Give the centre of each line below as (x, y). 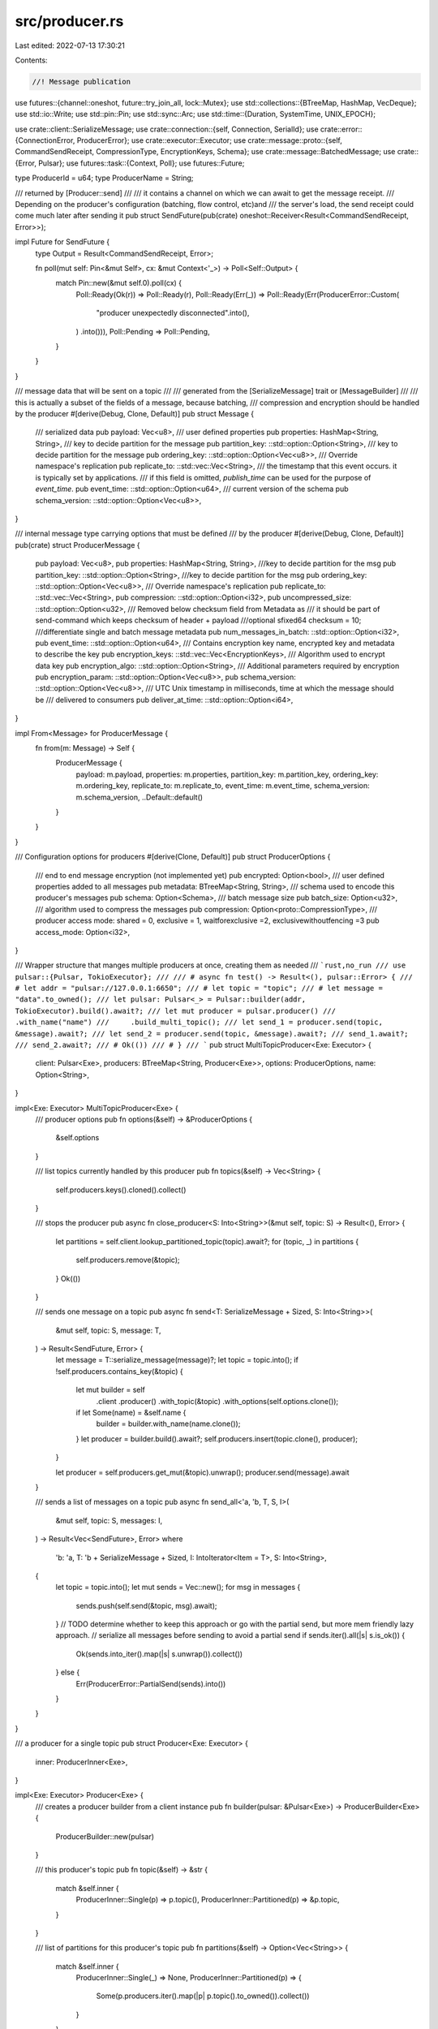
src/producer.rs (69, 21)
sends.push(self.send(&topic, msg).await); (146, 1605)
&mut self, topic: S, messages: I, (109, 1520)
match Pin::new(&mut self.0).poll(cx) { (119, 283)
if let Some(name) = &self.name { (131, 1413)
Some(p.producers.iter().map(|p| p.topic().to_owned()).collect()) (203, 1996)
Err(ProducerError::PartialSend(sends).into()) (151, 1683)
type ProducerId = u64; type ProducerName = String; (104, 178)
